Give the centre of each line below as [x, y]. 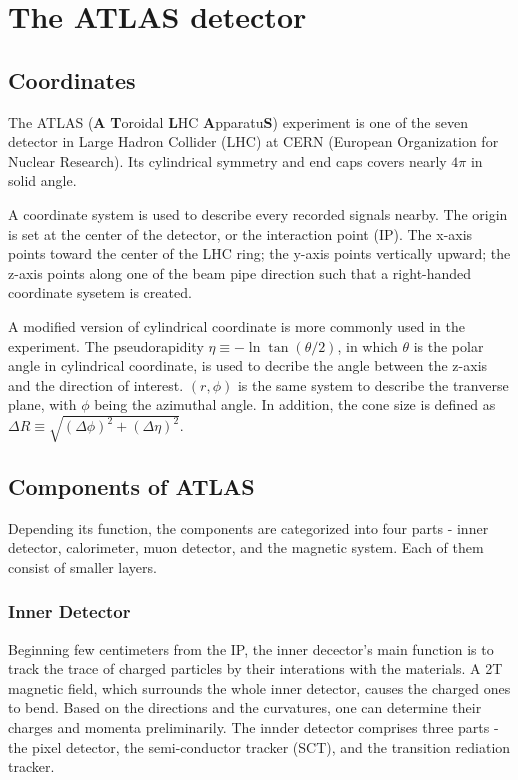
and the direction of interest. [96, 384]
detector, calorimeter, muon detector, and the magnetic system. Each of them [246, 547]
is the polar [448, 345]
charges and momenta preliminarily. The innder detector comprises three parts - [253, 727]
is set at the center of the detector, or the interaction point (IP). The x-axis [240, 233]
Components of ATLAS [131, 485]
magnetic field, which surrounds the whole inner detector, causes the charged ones [259, 687]
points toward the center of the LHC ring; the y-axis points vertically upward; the [259, 253]
